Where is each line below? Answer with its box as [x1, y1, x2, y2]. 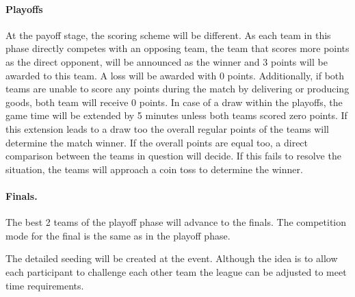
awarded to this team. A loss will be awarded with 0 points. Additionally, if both [5, 68, 345, 82]
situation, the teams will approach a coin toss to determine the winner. [5, 162, 303, 176]
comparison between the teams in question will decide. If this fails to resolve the [5, 148, 341, 163]
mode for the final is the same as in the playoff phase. [5, 228, 231, 242]
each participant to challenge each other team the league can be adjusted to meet [5, 264, 347, 279]
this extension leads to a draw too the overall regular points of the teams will [5, 121, 330, 135]
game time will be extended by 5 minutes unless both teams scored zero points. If [5, 108, 347, 122]
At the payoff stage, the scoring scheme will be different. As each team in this [5, 27, 331, 42]
